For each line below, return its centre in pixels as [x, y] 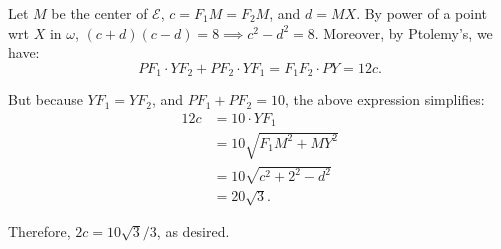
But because [45, 99]
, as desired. [193, 231]
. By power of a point [422, 13]
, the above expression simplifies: [384, 99]
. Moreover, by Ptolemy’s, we [403, 32]
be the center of [99, 13]
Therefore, [39, 231]
